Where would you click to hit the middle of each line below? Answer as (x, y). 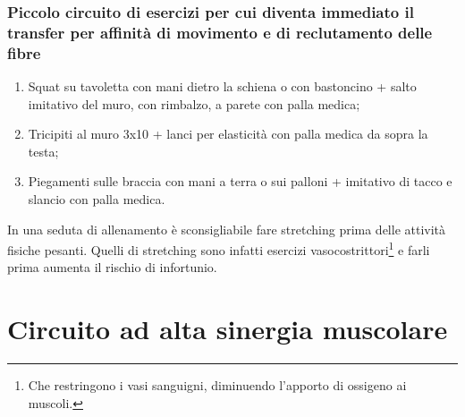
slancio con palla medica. (97, 199)
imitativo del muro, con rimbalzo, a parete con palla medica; (194, 103)
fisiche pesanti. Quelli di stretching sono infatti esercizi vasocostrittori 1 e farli (219, 248)
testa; (43, 151)
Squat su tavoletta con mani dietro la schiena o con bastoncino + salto (222, 86)
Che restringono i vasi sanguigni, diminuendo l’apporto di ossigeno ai (217, 385)
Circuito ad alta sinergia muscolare (228, 329)
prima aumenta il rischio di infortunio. (112, 267)
